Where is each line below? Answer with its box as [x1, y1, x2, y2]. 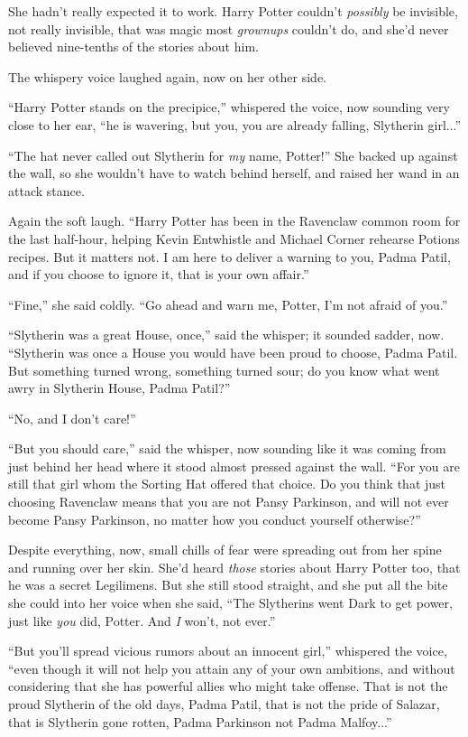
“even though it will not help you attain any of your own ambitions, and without [8, 658, 455, 677]
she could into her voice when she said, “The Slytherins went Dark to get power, [8, 593, 453, 612]
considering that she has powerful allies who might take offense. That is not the [8, 676, 448, 695]
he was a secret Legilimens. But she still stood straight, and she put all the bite [8, 575, 448, 594]
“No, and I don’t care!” [8, 408, 136, 427]
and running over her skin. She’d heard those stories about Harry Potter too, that [8, 557, 461, 576]
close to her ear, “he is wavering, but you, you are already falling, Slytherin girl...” [8, 115, 462, 134]
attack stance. [8, 181, 85, 200]
